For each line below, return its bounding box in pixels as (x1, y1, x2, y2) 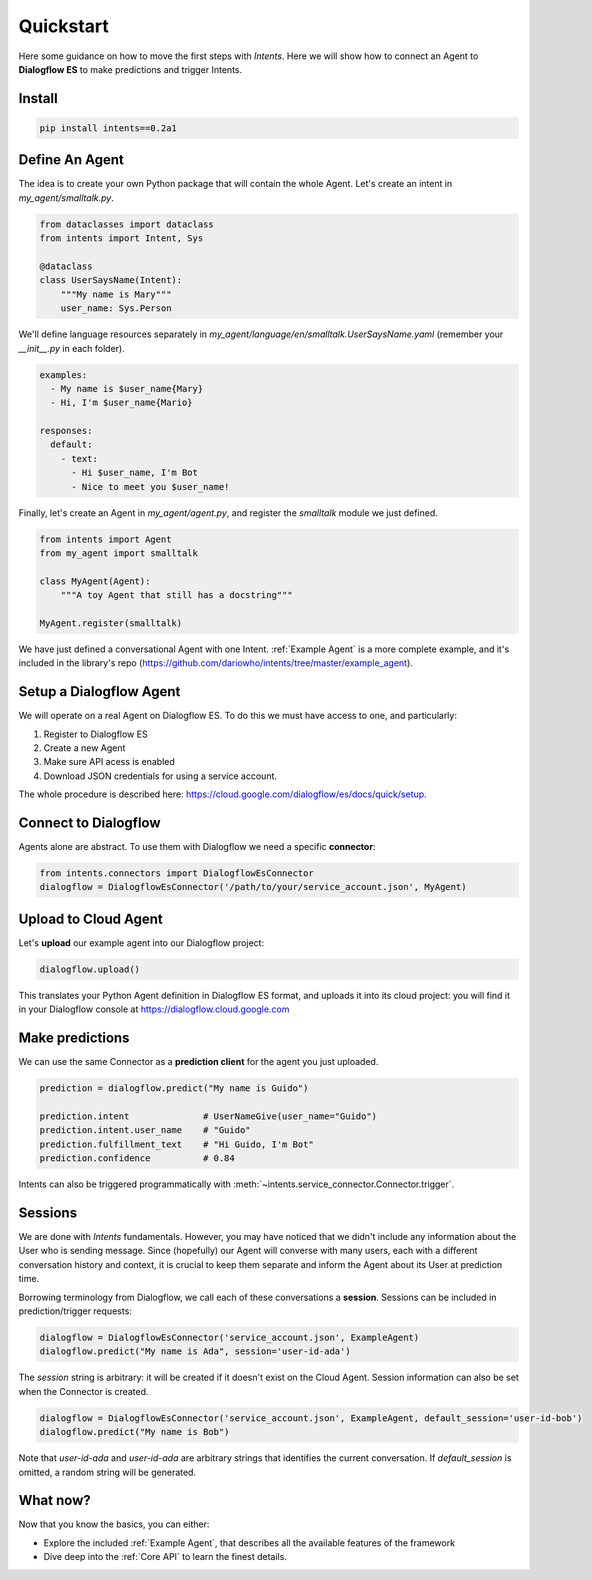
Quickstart (18, 15, 110, 37)
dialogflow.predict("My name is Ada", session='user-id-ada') (39, 1346, 351, 1357)
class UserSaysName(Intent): (39, 275, 183, 286)
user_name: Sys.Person (60, 303, 172, 314)
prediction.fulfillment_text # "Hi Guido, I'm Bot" (39, 1138, 314, 1150)
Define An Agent (18, 151, 124, 169)
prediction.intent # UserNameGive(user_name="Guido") (39, 1111, 378, 1122)
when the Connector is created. (18, 1385, 149, 1397)
